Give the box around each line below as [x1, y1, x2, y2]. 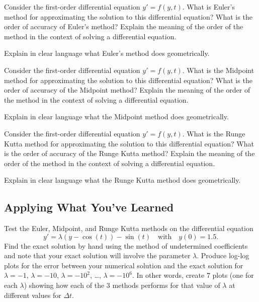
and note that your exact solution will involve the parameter [4, 250, 191, 261]
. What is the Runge [182, 128, 245, 138]
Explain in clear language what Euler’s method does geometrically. [4, 48, 210, 58]
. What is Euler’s [182, 2, 235, 12]
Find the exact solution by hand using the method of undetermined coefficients [4, 240, 248, 251]
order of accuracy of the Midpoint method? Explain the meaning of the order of [4, 85, 250, 95]
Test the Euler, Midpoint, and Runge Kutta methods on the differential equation [4, 223, 253, 234]
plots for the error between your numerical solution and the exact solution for [4, 260, 243, 270]
